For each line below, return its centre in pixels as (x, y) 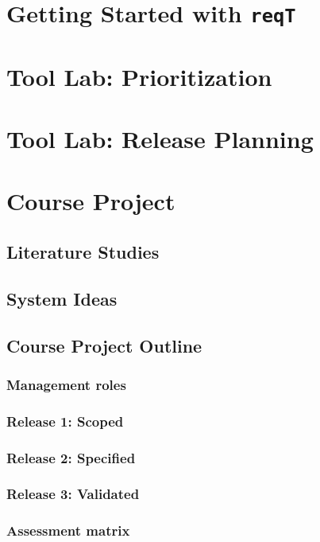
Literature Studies (83, 252)
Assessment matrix (68, 530)
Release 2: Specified (71, 457)
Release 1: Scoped (65, 421)
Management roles (66, 384)
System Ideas (62, 298)
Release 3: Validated (73, 494)
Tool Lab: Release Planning (160, 139)
